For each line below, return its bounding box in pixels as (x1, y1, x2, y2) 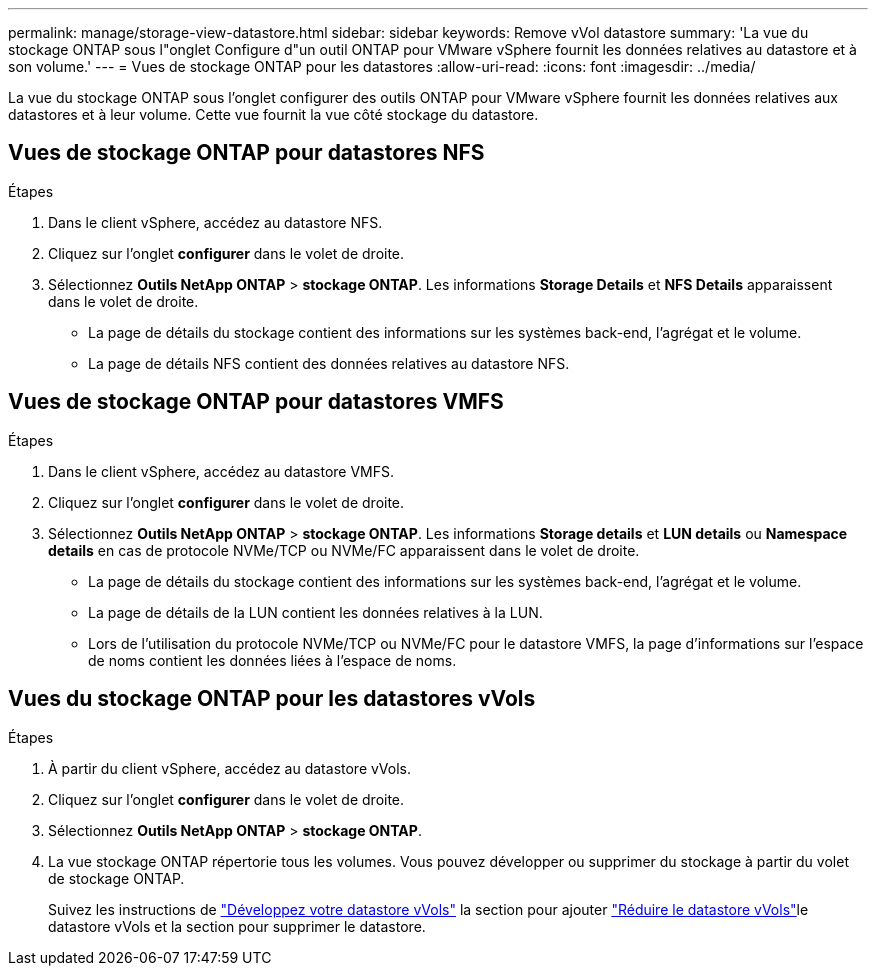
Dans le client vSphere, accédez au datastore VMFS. (48, 462, 395, 480)
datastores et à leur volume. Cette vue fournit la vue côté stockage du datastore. (8, 106, 539, 123)
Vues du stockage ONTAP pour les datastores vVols (8, 686, 536, 712)
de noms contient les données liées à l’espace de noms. (88, 651, 457, 669)
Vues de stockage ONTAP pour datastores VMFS (8, 389, 504, 415)
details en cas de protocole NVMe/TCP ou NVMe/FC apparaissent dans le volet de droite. (48, 541, 640, 559)
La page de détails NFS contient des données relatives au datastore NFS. (88, 354, 570, 372)
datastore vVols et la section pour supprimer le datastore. (48, 917, 426, 935)
